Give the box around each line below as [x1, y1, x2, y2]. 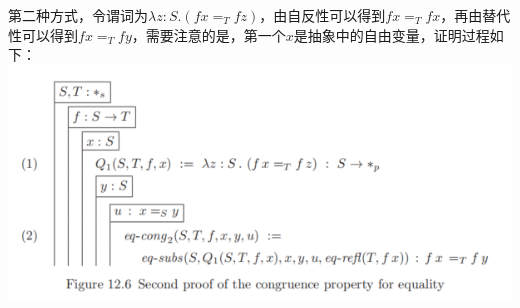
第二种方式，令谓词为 [8, 5, 148, 25]
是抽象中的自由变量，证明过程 [293, 24, 490, 45]
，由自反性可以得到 [259, 5, 386, 25]
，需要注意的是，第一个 [131, 24, 286, 45]
